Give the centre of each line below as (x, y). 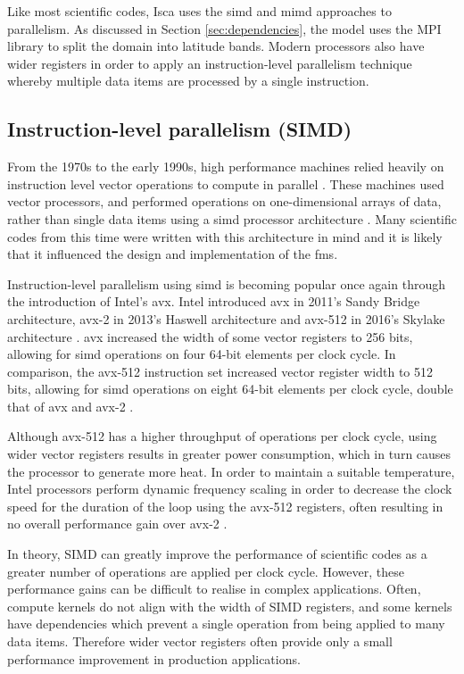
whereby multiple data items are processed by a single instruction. (188, 81)
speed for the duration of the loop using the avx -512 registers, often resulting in (225, 506)
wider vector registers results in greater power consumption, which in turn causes (229, 454)
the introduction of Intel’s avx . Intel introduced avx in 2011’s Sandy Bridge (214, 301)
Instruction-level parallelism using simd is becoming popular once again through (226, 283)
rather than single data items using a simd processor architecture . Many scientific (232, 218)
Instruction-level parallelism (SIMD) (180, 129)
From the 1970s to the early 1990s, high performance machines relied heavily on (226, 166)
